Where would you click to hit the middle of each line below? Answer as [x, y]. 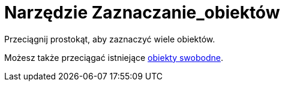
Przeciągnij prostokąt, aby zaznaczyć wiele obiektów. [110, 39]
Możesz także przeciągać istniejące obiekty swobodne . [114, 57]
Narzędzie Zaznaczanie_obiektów [142, 13]
